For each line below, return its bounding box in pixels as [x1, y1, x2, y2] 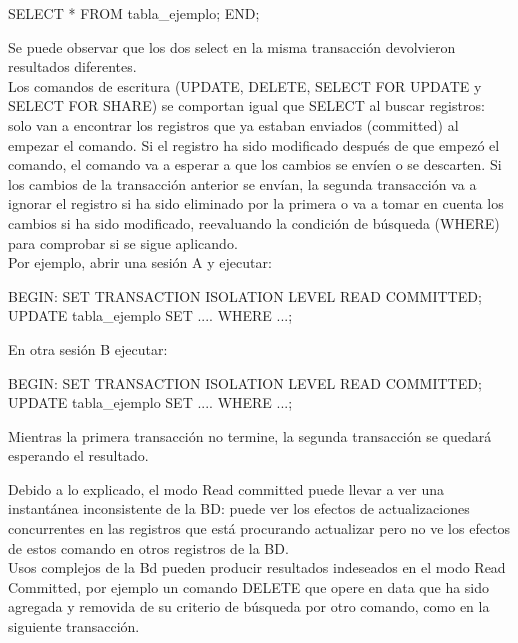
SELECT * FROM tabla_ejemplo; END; [8, 3, 260, 23]
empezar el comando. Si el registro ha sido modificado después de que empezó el [8, 134, 500, 155]
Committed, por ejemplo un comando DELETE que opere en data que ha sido [8, 576, 490, 597]
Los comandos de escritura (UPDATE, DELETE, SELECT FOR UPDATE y [8, 75, 482, 96]
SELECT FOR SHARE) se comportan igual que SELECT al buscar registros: [8, 95, 485, 116]
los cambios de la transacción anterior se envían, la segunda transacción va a [8, 173, 477, 194]
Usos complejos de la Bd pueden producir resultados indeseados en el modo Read [8, 557, 506, 578]
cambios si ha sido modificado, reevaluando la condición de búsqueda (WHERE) [8, 212, 500, 233]
